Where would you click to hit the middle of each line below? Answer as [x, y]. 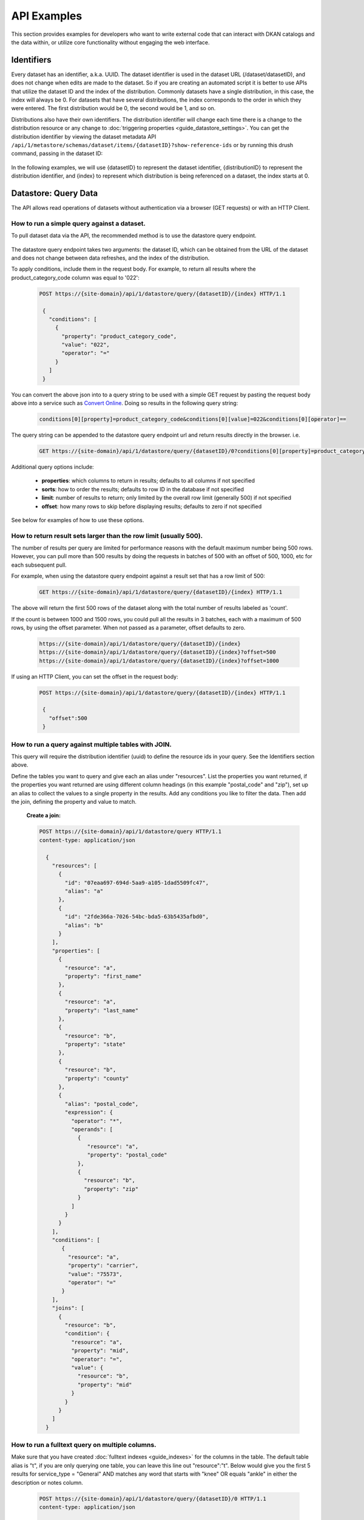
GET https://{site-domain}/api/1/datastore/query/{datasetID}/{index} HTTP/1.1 [161, 592]
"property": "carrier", [103, 1266]
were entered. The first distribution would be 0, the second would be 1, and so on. [113, 108]
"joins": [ [68, 1308]
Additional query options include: [52, 467]
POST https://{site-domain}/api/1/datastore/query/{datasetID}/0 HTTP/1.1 [153, 1498]
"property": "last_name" [102, 1010]
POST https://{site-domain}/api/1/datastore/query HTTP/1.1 [130, 832]
